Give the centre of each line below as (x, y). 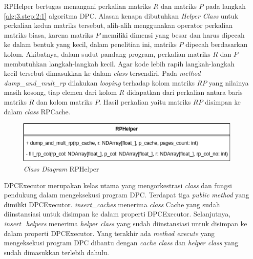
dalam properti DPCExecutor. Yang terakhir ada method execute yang (109, 233)
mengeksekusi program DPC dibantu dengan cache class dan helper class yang (121, 243)
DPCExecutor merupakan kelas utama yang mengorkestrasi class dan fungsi (118, 185)
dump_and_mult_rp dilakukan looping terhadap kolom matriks (99, 82)
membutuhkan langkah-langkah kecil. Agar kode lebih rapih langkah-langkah (119, 63)
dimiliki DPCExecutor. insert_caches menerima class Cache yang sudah (112, 204)
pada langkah (225, 6)
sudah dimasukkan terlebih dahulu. (57, 252)
